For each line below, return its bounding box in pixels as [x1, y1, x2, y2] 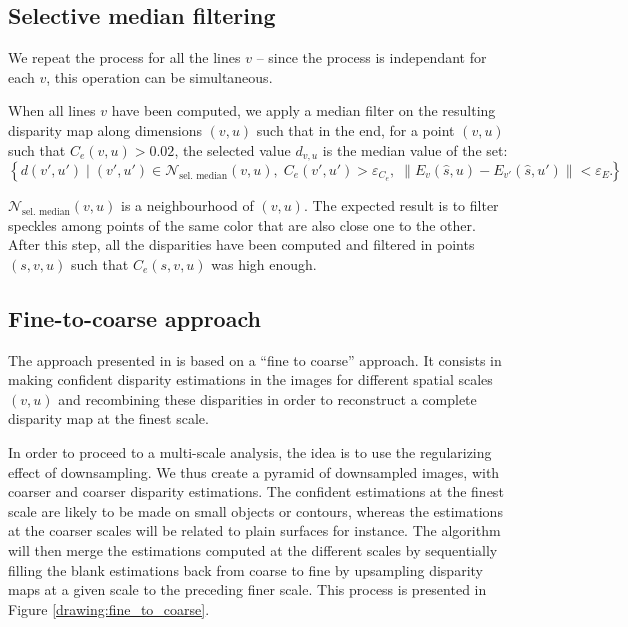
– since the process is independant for [256, 47, 487, 68]
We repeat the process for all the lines [8, 47, 241, 68]
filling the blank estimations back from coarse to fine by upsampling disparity [8, 559, 483, 580]
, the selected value [174, 139, 291, 160]
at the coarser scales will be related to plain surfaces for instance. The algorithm [8, 520, 501, 541]
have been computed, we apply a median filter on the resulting [111, 100, 496, 121]
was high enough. [211, 253, 317, 274]
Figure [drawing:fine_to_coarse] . [8, 598, 210, 619]
